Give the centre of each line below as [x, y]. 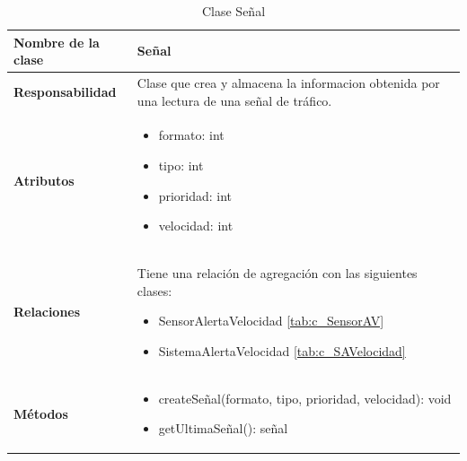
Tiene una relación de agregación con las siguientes [277, 273]
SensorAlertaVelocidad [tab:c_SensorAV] [271, 321]
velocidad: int [196, 226]
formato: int [191, 135]
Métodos [41, 413]
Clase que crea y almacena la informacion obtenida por [288, 83]
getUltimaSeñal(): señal [223, 428]
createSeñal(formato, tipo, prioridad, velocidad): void [305, 398]
